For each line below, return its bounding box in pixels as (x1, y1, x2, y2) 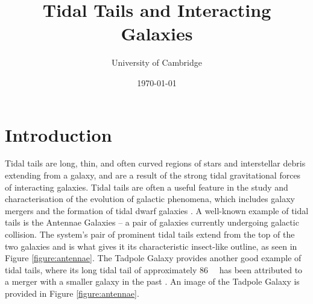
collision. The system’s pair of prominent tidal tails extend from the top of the (5, 228, 295, 240)
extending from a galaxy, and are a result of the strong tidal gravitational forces (5, 169, 301, 182)
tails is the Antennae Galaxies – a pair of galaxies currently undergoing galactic (5, 216, 299, 229)
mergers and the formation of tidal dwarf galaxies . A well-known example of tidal (5, 204, 309, 217)
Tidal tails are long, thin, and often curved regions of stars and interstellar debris (5, 157, 306, 169)
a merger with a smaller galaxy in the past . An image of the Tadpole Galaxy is (5, 275, 300, 288)
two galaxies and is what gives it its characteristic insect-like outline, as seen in (5, 239, 297, 252)
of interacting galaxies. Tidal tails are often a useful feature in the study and (5, 180, 288, 193)
